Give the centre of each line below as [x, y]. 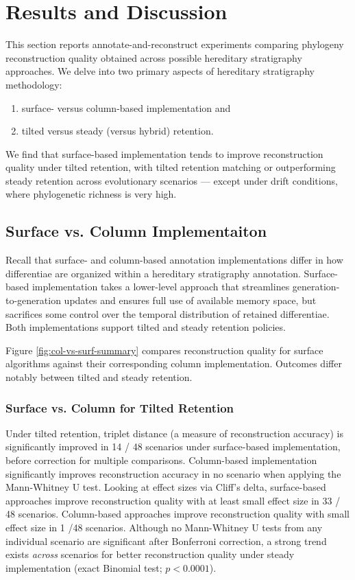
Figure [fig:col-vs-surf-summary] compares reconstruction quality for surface [164, 350]
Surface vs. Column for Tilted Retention [120, 407]
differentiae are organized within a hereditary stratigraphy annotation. [153, 273]
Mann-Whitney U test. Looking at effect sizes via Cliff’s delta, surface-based [166, 487]
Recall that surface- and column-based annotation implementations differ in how [174, 260]
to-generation [33, 300]
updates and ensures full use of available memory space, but [190, 300]
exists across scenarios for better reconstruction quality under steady [150, 554]
